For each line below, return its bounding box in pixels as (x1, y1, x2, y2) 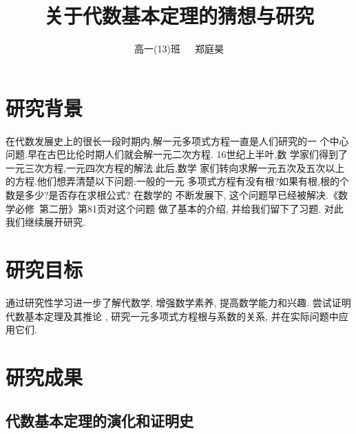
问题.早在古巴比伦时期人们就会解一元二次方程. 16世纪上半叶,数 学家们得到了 (6, 147, 348, 161)
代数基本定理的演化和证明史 (6, 410, 193, 431)
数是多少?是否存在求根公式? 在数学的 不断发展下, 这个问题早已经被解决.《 (6, 188, 338, 202)
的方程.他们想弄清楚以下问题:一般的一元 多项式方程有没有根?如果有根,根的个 (6, 174, 349, 188)
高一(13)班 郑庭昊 (134, 41, 224, 56)
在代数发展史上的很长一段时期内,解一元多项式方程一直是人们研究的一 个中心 (6, 133, 349, 148)
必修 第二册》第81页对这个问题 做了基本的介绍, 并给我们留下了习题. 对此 (14, 201, 344, 215)
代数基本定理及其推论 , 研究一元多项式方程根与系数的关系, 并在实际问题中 (6, 308, 339, 323)
